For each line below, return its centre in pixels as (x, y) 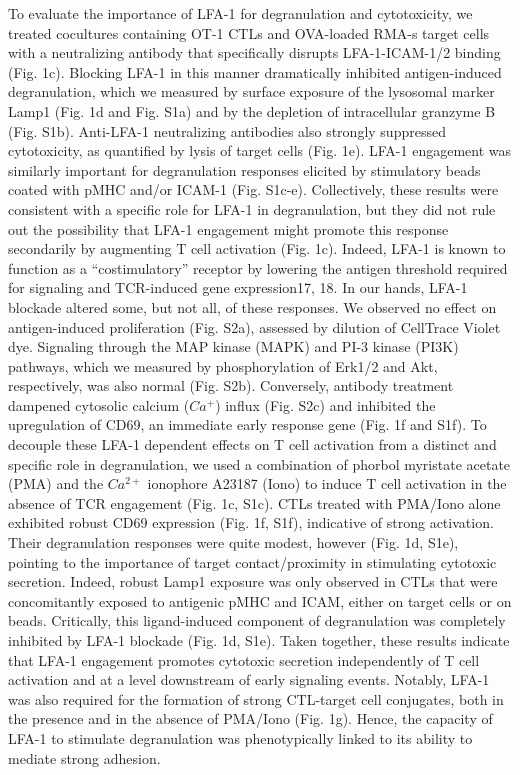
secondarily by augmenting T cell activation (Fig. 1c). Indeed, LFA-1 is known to (257, 248)
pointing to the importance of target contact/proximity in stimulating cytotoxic (252, 561)
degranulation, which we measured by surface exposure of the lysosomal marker (251, 91)
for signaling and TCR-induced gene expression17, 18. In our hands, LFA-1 (238, 287)
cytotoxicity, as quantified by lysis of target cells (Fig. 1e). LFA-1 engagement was (260, 150)
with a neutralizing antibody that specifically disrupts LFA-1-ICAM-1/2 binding (254, 52)
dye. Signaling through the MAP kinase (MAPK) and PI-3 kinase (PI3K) (233, 346)
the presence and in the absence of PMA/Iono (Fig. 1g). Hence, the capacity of (250, 718)
